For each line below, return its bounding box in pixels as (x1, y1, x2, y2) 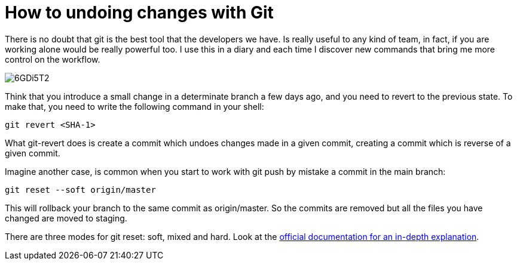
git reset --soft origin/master (5, 184, 156, 195)
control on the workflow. (5, 54, 100, 64)
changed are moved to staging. (5, 212, 127, 223)
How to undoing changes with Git (5, 2, 274, 23)
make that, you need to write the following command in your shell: (5, 101, 264, 112)
